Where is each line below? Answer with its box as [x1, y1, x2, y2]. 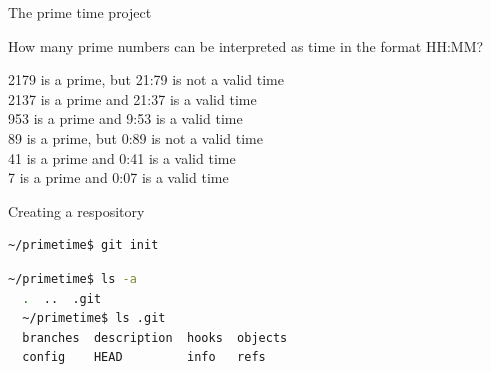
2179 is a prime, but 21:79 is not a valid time [8, 69, 284, 90]
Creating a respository [8, 200, 145, 221]
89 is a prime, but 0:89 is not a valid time [8, 127, 263, 148]
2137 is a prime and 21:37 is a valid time [8, 88, 257, 109]
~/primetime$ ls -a [8, 271, 137, 286]
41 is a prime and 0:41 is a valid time [8, 147, 236, 168]
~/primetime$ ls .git [22, 311, 166, 326]
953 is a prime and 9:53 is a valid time [8, 108, 243, 129]
